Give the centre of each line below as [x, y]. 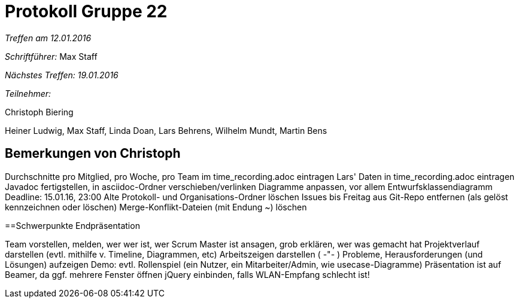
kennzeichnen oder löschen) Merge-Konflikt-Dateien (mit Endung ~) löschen [156, 207]
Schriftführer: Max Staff [51, 56]
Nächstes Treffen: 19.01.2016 [62, 75]
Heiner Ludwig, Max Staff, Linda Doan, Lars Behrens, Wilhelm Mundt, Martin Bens [166, 130]
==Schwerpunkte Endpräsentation [72, 225]
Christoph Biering [39, 112]
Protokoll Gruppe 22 [86, 11]
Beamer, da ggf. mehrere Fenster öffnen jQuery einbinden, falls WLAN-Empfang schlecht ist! [187, 274]
